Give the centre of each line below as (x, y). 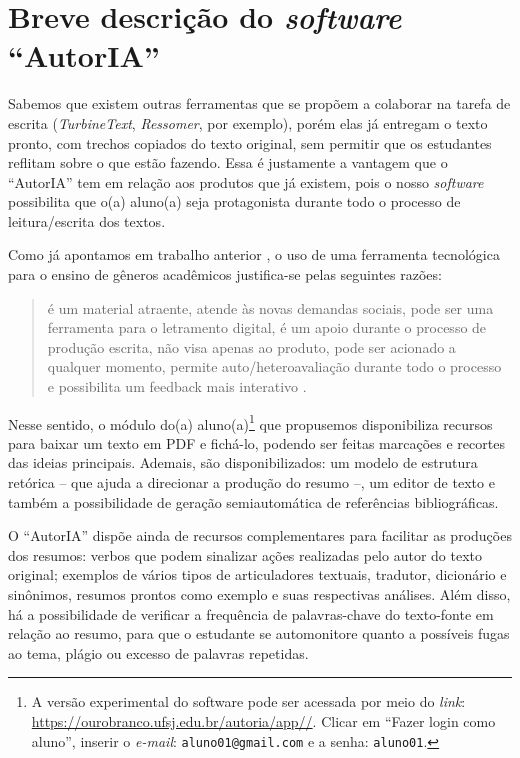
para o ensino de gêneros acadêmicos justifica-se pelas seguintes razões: (225, 274)
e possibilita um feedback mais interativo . (177, 386)
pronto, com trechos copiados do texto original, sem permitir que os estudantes (250, 142)
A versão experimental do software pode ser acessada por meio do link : (248, 701)
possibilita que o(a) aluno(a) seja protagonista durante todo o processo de (234, 201)
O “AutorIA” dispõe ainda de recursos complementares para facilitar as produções (260, 535)
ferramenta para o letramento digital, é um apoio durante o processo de (267, 327)
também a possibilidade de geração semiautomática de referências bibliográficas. (253, 501)
